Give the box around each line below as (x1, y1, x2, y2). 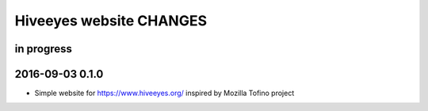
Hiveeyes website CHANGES (14, 12, 208, 29)
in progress (14, 42, 73, 55)
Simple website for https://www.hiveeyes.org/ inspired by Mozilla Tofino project (34, 88, 295, 98)
